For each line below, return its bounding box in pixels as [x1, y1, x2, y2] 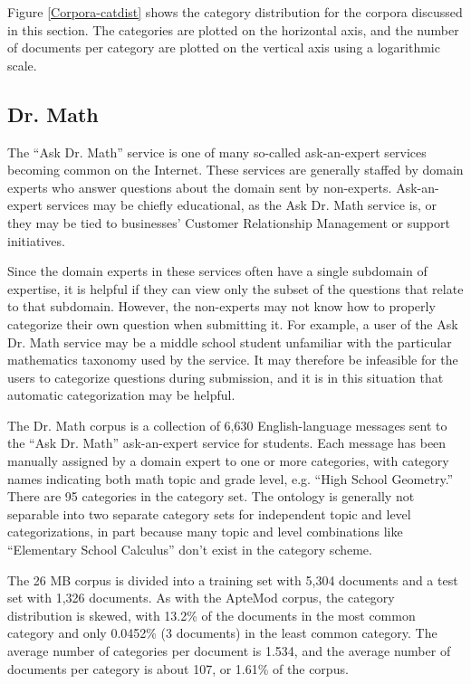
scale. [7, 55, 37, 74]
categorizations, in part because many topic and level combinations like [7, 522, 403, 541]
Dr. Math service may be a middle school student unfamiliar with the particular [7, 332, 452, 351]
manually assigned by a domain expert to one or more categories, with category [7, 451, 449, 470]
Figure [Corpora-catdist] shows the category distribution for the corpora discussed [7, 3, 463, 21]
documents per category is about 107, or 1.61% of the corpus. [7, 659, 349, 678]
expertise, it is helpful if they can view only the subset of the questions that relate [7, 279, 464, 298]
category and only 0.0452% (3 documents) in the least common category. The [7, 623, 437, 642]
